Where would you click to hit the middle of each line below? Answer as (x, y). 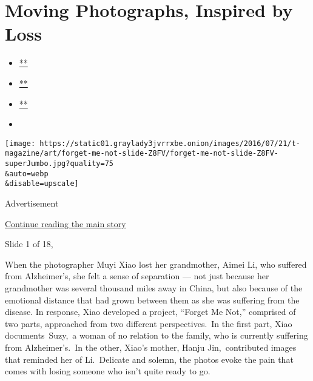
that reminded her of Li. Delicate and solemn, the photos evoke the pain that (149, 359)
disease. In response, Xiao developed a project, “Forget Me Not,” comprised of (150, 312)
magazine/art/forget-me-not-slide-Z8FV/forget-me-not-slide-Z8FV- (142, 154)
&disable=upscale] (42, 184)
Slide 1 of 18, (29, 244)
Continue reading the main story (66, 223)
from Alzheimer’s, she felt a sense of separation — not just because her (137, 276)
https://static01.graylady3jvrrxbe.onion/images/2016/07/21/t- (170, 143)
